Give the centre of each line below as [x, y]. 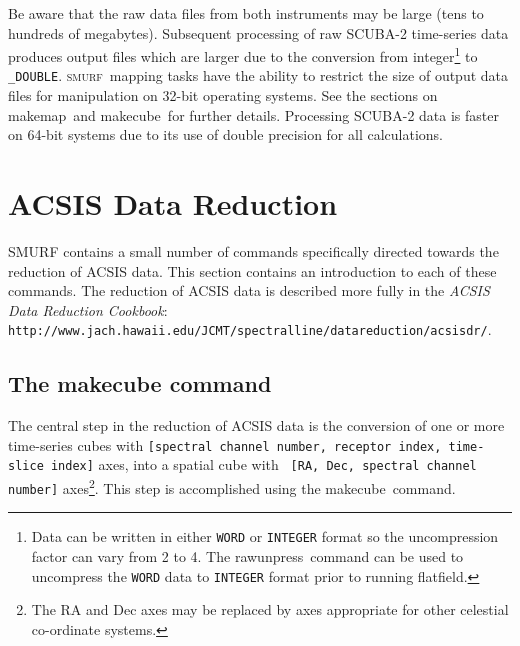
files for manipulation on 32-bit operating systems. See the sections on [223, 95]
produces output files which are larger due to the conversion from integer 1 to [243, 54]
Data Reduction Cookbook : [88, 309]
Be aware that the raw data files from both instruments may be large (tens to [246, 13]
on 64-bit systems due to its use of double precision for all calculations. [225, 134]
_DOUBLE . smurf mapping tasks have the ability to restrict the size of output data [258, 75]
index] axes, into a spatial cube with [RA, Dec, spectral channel [263, 464]
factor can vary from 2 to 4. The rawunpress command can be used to [247, 556]
